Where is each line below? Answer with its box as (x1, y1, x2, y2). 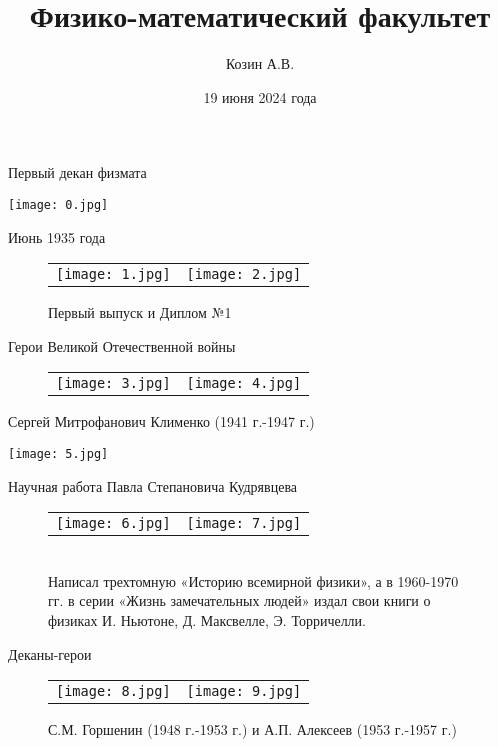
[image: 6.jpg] (56, 515, 171, 532)
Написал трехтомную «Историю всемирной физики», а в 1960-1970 (48, 570, 459, 591)
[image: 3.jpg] (56, 375, 171, 392)
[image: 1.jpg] (56, 266, 171, 283)
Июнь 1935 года (8, 226, 106, 247)
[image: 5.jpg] (8, 446, 109, 461)
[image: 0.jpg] (8, 197, 109, 212)
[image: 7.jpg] (186, 515, 302, 532)
